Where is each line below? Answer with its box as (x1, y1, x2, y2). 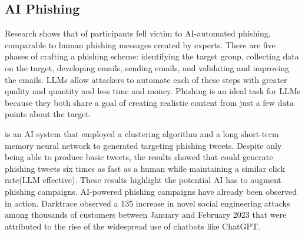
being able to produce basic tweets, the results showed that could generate (5, 151, 273, 163)
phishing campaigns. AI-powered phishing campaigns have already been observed (5, 185, 297, 197)
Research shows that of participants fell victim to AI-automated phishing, (5, 27, 271, 39)
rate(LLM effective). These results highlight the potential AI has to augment (5, 174, 281, 186)
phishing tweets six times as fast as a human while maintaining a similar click (5, 162, 285, 174)
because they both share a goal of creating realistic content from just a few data (5, 96, 294, 108)
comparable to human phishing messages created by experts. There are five (5, 38, 276, 51)
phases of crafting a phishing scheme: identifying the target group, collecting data (5, 50, 299, 62)
